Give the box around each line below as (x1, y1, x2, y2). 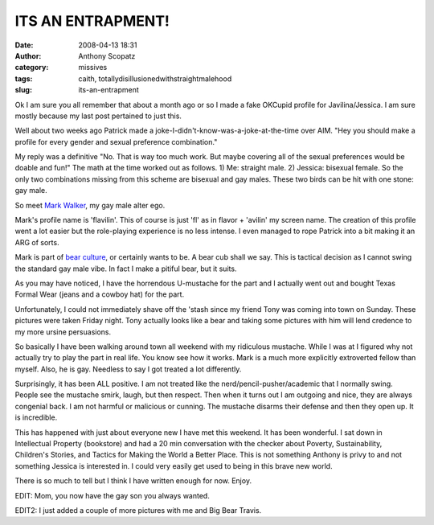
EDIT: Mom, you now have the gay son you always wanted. (14, 490, 211, 500)
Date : (14, 40, 34, 50)
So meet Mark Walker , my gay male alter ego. (14, 200, 166, 210)
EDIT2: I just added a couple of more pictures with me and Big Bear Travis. (14, 506, 262, 515)
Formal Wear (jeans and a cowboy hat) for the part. (14, 289, 185, 299)
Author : (14, 51, 42, 60)
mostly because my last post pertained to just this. (14, 111, 182, 121)
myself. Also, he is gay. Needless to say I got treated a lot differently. (14, 364, 242, 374)
